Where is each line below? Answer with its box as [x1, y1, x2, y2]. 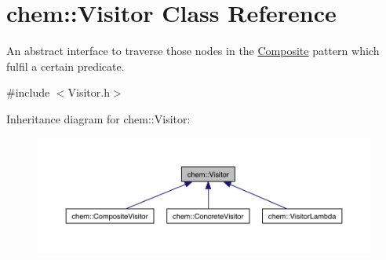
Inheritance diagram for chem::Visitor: [6, 110, 191, 126]
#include [6, 84, 50, 101]
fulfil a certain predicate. [6, 57, 125, 74]
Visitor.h [67, 84, 110, 101]
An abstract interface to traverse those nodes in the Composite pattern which [6, 42, 380, 59]
